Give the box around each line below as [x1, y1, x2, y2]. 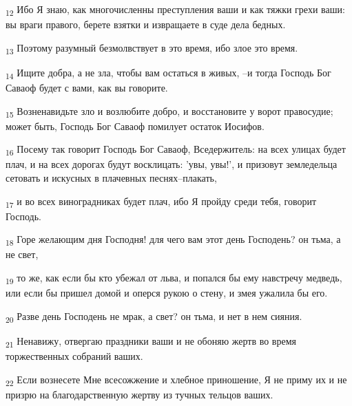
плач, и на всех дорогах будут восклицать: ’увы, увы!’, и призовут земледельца [6, 157, 338, 171]
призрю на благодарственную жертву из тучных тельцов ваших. [6, 387, 273, 401]
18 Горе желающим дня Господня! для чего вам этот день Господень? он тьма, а [6, 232, 341, 248]
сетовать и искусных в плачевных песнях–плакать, [6, 171, 217, 184]
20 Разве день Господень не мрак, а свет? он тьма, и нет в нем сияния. [6, 308, 302, 325]
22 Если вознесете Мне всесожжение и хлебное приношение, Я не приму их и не [6, 372, 347, 388]
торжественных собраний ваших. [6, 349, 143, 363]
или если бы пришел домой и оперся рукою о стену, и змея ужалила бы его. [6, 286, 328, 300]
